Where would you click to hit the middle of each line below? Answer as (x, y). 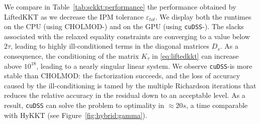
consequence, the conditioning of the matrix (72, 56)
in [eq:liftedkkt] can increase (195, 56)
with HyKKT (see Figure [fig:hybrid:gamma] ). (76, 115)
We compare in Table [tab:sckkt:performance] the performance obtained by (120, 7)
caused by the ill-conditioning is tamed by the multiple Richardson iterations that (130, 85)
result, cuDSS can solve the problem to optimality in (84, 105)
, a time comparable (217, 105)
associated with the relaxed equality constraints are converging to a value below (127, 36)
